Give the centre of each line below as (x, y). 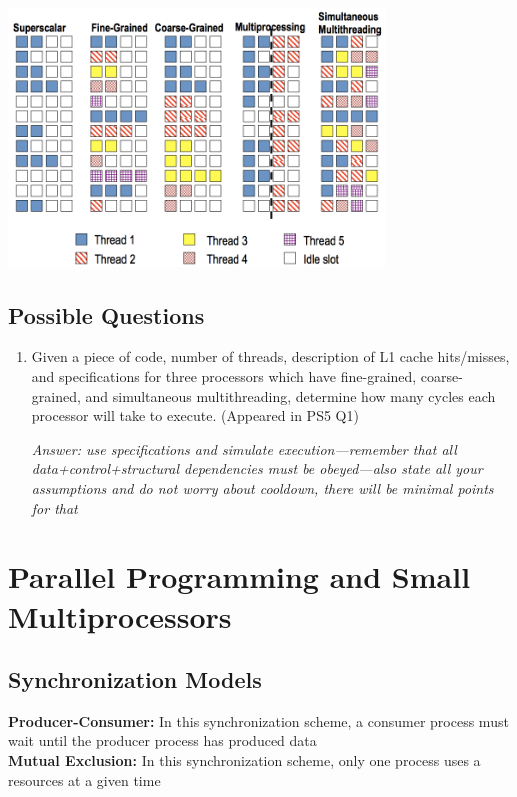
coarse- (441, 375)
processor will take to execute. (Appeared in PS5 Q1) (195, 415)
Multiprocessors (120, 615)
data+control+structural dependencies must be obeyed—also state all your (257, 468)
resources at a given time (84, 779)
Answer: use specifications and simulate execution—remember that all (244, 448)
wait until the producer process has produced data (162, 740)
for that (54, 507)
